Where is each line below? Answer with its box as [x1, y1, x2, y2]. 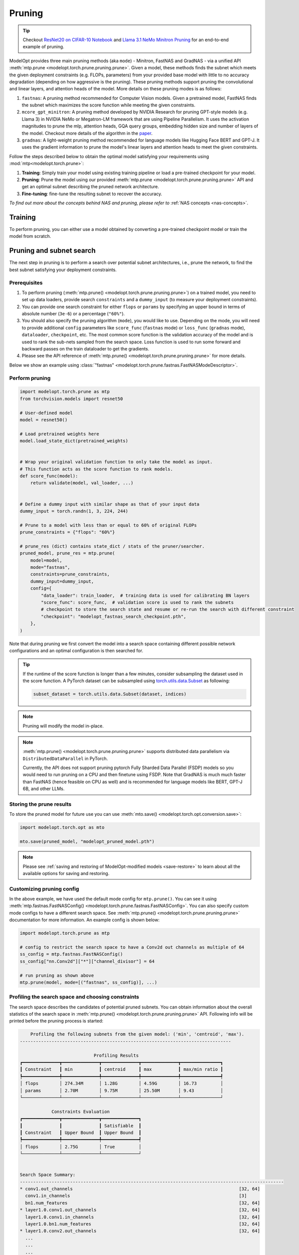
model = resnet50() [20, 417, 68, 423]
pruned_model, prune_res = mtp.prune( [20, 550, 115, 556]
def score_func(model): [20, 473, 79, 479]
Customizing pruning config [9, 885, 80, 892]
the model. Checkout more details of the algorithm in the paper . [22, 130, 153, 136]
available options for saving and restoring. [23, 870, 110, 876]
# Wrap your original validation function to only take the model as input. [20, 459, 213, 465]
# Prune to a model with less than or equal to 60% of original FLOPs [20, 522, 197, 528]
